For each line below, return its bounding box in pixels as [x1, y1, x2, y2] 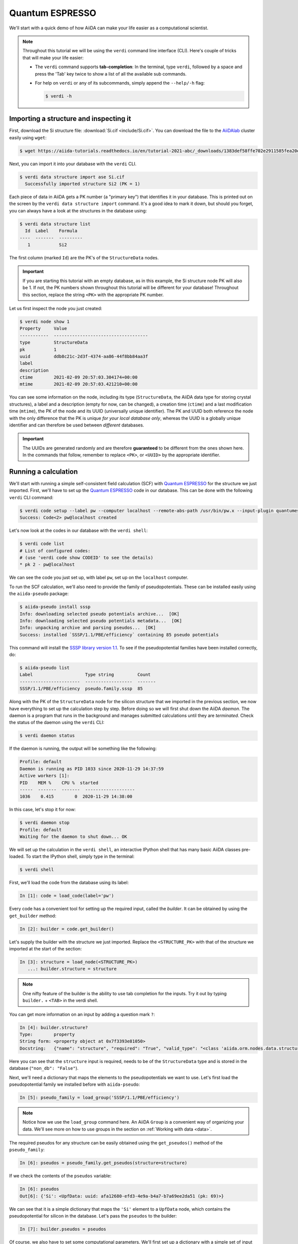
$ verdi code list [19, 541, 65, 547]
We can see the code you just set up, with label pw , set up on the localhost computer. [9, 575, 189, 581]
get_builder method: [9, 913, 57, 919]
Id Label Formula [25, 228, 78, 234]
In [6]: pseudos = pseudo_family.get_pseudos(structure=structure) [19, 1160, 188, 1166]
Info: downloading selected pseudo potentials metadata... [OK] [19, 618, 182, 623]
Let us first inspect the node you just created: [9, 305, 102, 311]
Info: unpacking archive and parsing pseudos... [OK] [19, 625, 156, 630]
